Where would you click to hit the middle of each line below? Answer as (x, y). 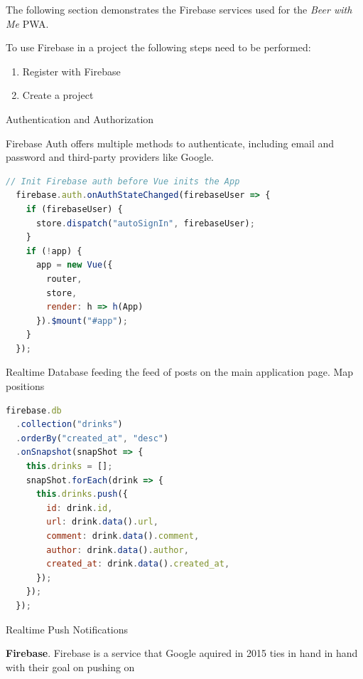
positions (25, 386)
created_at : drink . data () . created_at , (138, 564)
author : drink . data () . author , (118, 550)
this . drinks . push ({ (82, 494)
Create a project (58, 95)
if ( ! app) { (54, 251)
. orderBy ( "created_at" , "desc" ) (92, 438)
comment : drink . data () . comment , (123, 536)
